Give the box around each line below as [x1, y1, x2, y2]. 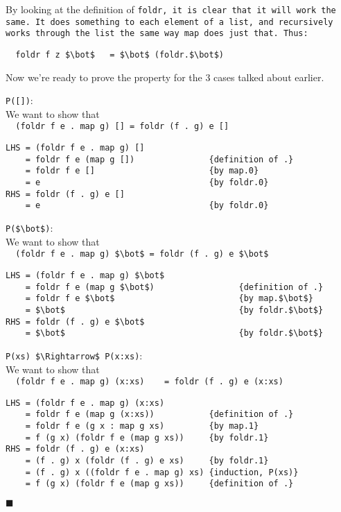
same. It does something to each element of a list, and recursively [6, 17, 333, 27]
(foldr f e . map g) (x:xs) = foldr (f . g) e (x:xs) [15, 377, 283, 387]
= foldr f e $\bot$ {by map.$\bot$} [25, 293, 313, 304]
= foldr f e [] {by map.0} [25, 166, 259, 176]
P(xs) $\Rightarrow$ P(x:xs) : [6, 348, 143, 362]
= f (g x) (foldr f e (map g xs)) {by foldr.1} [25, 432, 269, 443]
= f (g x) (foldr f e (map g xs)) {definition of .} [25, 479, 294, 489]
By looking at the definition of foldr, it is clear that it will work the [6, 2, 336, 16]
